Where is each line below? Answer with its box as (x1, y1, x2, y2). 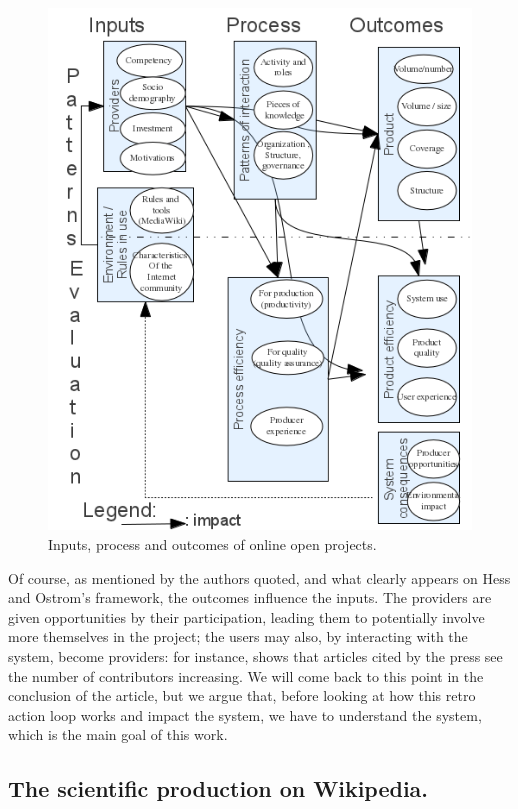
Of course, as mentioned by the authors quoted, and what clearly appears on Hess (8, 567, 511, 588)
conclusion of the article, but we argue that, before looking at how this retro (8, 685, 476, 706)
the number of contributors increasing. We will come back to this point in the (8, 665, 484, 686)
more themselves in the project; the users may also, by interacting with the (8, 626, 468, 647)
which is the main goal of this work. (8, 724, 228, 745)
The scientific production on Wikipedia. (8, 773, 429, 804)
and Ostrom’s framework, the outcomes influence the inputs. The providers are (8, 587, 492, 608)
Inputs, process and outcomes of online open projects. (48, 534, 377, 555)
